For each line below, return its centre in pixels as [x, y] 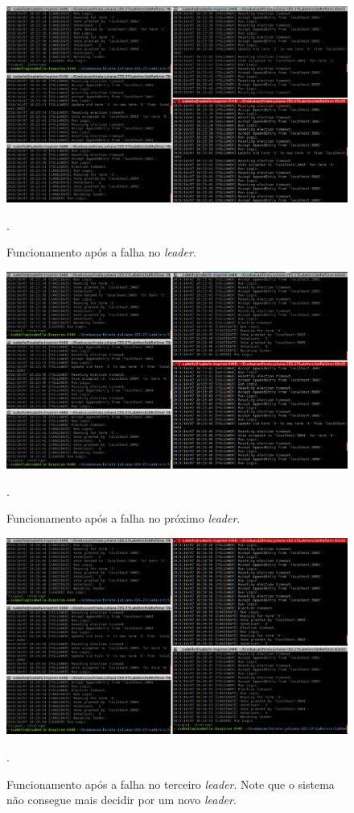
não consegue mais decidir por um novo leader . [121, 800]
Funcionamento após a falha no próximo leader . [123, 518]
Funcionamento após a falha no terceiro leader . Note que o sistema [171, 784]
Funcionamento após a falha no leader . [101, 252]
